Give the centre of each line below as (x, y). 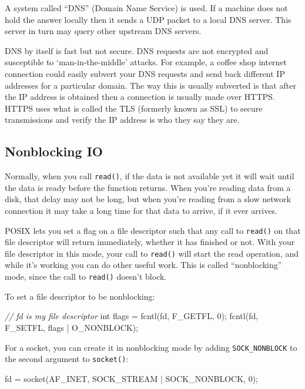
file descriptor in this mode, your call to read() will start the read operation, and (152, 253)
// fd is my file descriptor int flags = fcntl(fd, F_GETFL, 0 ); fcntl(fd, (132, 316)
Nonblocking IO (54, 151)
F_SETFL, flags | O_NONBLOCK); (72, 327)
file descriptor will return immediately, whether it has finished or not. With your (150, 242)
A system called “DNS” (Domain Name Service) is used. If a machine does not (146, 8)
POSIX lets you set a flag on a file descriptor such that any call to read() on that (153, 230)
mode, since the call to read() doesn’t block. (86, 276)
